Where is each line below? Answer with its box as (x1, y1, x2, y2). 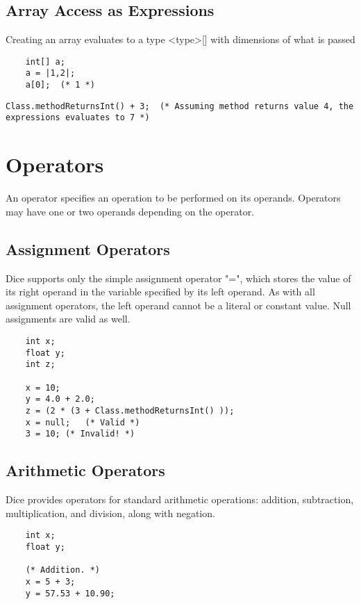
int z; (25, 359, 56, 370)
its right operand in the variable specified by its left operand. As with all (6, 284, 315, 299)
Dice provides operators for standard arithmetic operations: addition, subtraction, (6, 492, 354, 507)
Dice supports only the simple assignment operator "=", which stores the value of (6, 270, 351, 285)
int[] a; (25, 56, 65, 67)
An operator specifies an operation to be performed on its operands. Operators (6, 190, 341, 205)
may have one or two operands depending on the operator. (6, 204, 255, 218)
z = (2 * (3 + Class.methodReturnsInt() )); (25, 405, 235, 416)
